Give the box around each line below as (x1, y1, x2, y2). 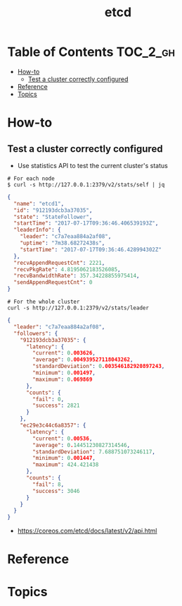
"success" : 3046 (32, 487, 80, 494)
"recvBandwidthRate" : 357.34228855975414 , (13, 273, 140, 280)
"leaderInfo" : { (13, 227, 61, 234)
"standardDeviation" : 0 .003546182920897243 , (32, 363, 165, 370)
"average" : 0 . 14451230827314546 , (32, 441, 131, 448)
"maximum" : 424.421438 (32, 461, 99, 468)
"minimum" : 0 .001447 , (32, 455, 96, 462)
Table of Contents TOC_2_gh (7, 44, 176, 60)
